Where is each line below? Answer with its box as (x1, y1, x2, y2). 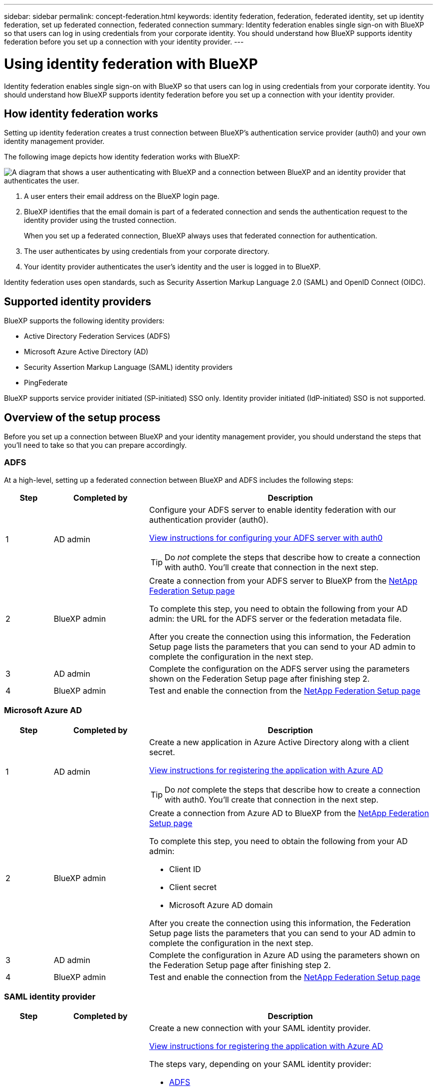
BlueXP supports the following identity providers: (4, 316, 165, 325)
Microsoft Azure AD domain (169, 900, 273, 910)
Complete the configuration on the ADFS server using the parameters (149, 663, 410, 674)
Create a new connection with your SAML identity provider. (149, 1023, 371, 1034)
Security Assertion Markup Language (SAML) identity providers (24, 363, 233, 372)
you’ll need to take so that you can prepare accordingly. (4, 441, 187, 450)
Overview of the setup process (4, 411, 161, 424)
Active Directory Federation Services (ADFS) (24, 332, 171, 341)
